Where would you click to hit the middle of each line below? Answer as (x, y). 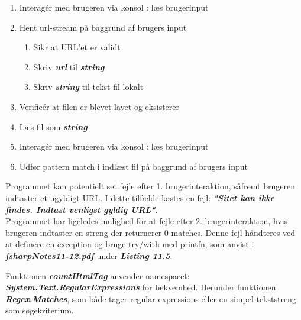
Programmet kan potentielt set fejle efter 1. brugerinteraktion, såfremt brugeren (150, 186)
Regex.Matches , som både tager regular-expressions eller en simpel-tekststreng (151, 298)
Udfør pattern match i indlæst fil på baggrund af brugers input (133, 166)
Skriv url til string (69, 67)
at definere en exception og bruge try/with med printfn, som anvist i (130, 244)
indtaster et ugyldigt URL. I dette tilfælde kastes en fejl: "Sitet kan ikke (140, 197)
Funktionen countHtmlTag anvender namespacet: (98, 275)
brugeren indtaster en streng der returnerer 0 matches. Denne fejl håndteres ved (150, 232)
